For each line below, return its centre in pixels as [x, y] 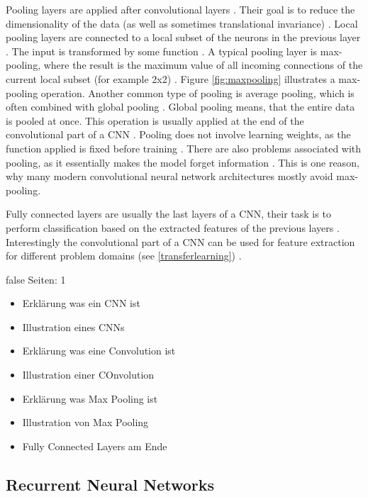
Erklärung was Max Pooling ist [90, 398]
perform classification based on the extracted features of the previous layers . [173, 227]
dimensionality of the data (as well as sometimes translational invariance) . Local [182, 23]
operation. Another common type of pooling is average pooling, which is [197, 93]
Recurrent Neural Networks [110, 484]
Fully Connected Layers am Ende [95, 446]
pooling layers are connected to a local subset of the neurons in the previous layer [183, 37]
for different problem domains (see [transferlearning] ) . [124, 256]
